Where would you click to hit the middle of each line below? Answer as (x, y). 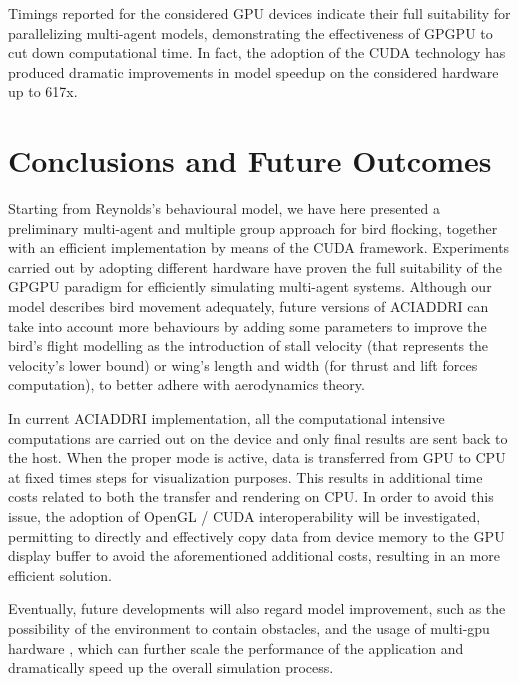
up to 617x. (43, 91)
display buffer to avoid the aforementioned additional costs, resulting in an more (254, 555)
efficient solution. (60, 574)
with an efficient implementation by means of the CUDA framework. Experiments (259, 247)
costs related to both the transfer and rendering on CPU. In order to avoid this (251, 496)
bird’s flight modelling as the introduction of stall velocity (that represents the (248, 345)
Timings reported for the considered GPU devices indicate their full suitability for (259, 13)
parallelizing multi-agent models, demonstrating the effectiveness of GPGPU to (250, 32)
